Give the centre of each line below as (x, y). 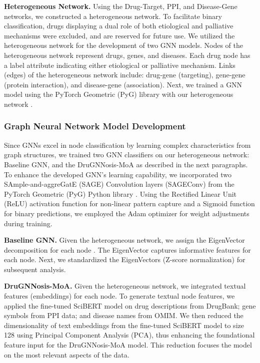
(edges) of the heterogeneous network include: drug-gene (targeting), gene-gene (125, 75)
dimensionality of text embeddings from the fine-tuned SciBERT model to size (124, 325)
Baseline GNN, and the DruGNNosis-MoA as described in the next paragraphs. (126, 164)
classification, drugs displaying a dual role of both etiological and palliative (119, 26)
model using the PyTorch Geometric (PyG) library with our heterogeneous (119, 94)
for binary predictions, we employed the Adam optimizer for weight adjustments (127, 213)
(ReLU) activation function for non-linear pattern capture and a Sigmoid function (129, 203)
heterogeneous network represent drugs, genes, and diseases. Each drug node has (127, 55)
